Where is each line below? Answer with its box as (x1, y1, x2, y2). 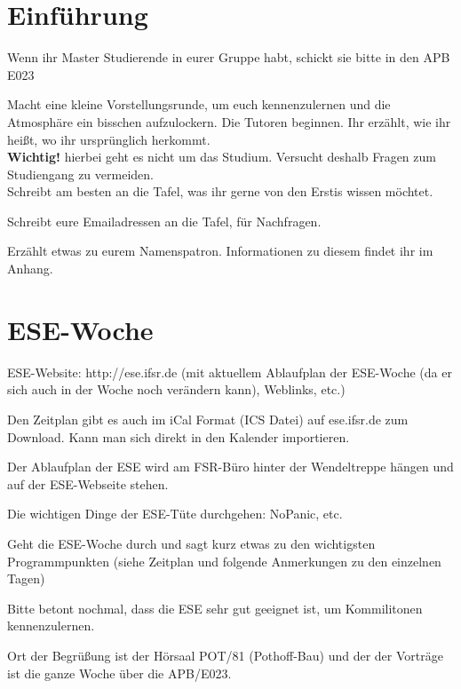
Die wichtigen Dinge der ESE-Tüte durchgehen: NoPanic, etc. (7, 504, 343, 523)
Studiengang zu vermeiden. (7, 164, 154, 183)
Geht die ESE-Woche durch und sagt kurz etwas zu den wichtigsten (7, 534, 376, 552)
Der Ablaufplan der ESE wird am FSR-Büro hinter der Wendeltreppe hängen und (7, 457, 454, 476)
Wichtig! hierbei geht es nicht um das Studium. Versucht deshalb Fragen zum (7, 147, 436, 166)
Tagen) (7, 569, 45, 588)
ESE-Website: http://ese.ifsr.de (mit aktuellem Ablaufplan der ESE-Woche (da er (7, 362, 452, 381)
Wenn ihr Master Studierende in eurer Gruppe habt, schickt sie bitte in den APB (7, 48, 450, 67)
